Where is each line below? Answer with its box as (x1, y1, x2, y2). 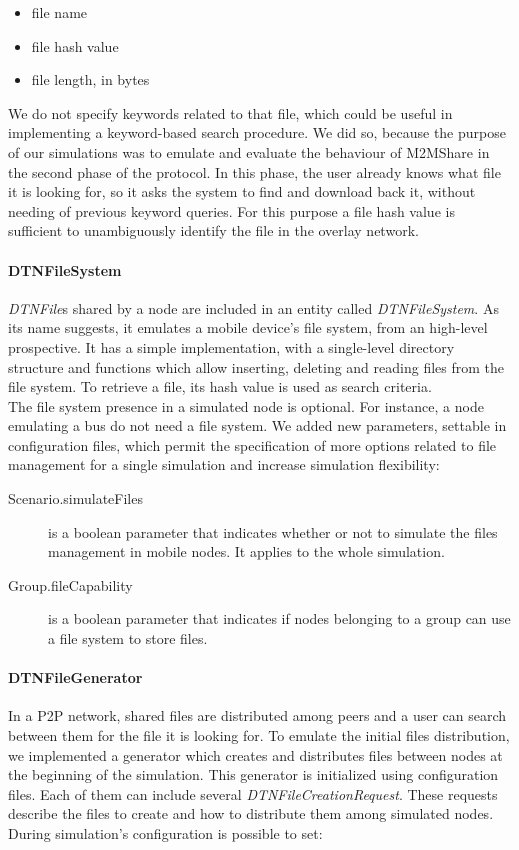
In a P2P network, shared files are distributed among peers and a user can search (8, 705, 507, 726)
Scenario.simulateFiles (8, 488, 143, 509)
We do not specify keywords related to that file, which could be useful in (8, 102, 453, 123)
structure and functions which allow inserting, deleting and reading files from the (8, 356, 504, 377)
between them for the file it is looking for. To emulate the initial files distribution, (8, 725, 510, 746)
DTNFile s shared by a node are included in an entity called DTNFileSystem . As (8, 297, 499, 318)
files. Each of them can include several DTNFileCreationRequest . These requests (8, 783, 498, 804)
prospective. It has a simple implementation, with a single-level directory (8, 336, 455, 357)
